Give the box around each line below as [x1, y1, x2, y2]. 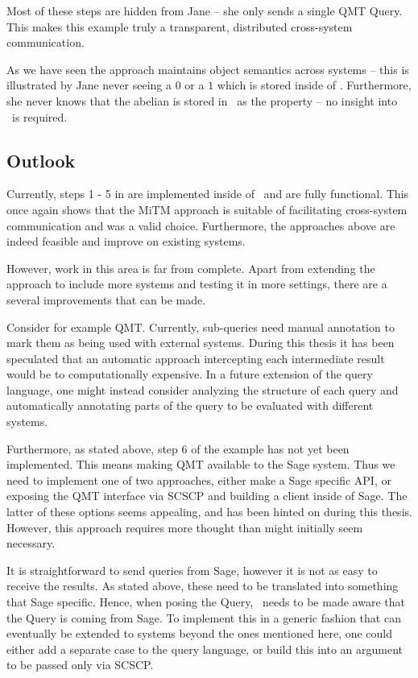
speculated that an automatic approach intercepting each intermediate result [6, 349, 385, 366]
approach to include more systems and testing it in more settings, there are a [6, 275, 387, 292]
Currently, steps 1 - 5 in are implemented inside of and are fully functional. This [6, 185, 409, 202]
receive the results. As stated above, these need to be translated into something [6, 577, 399, 594]
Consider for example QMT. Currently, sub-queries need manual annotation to [6, 318, 395, 335]
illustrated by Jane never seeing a [6, 76, 172, 93]
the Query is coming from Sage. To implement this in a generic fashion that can [6, 609, 401, 626]
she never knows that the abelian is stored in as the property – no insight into [6, 92, 398, 109]
